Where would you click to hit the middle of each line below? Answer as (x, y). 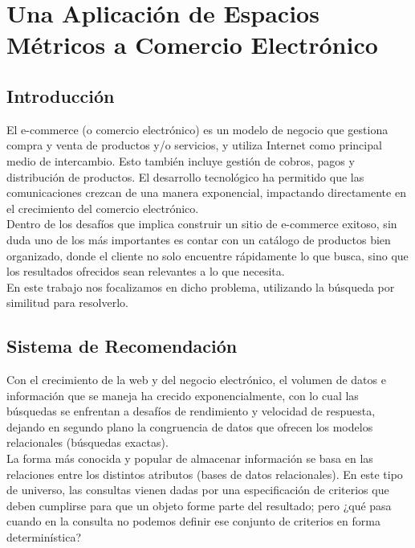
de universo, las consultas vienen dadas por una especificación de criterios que (198, 490)
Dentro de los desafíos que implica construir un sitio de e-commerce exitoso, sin (202, 224)
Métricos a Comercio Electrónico (192, 45)
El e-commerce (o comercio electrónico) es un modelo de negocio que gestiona (197, 129)
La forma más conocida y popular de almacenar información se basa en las (190, 458)
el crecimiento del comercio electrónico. (103, 208)
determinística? (44, 537)
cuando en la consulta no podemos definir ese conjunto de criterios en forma (193, 521)
